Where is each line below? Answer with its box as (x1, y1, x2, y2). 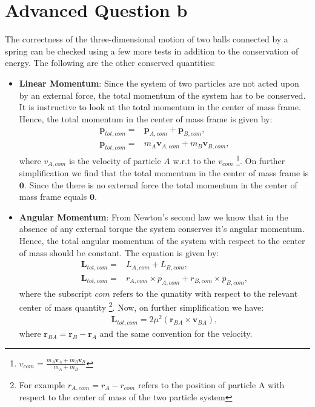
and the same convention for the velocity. (99, 326, 253, 339)
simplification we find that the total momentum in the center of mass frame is (19, 167, 309, 179)
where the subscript (19, 286, 92, 299)
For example (19, 378, 65, 391)
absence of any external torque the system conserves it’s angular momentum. (19, 222, 305, 235)
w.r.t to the (173, 154, 216, 167)
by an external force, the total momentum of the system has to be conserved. (19, 88, 306, 101)
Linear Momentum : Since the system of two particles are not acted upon (19, 76, 299, 89)
